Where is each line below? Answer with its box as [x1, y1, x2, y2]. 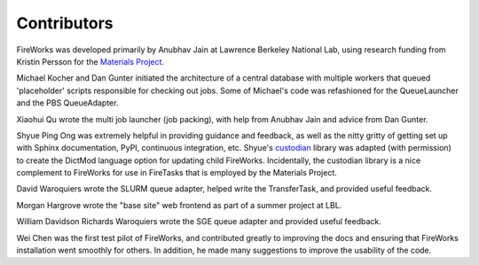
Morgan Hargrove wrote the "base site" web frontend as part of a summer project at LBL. [16, 199, 342, 210]
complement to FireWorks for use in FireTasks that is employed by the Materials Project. [16, 168, 337, 178]
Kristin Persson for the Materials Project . [16, 56, 164, 66]
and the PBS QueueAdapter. [16, 97, 119, 108]
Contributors [16, 13, 114, 33]
